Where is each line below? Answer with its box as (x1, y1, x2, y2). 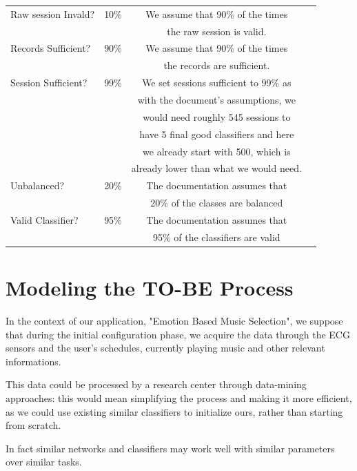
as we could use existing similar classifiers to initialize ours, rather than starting (6, 404, 343, 419)
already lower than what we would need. (131, 161, 302, 175)
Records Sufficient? (10, 41, 91, 55)
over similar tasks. (6, 454, 82, 469)
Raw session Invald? (10, 6, 95, 21)
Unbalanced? (10, 178, 65, 193)
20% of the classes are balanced (150, 195, 283, 210)
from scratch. (6, 418, 61, 432)
